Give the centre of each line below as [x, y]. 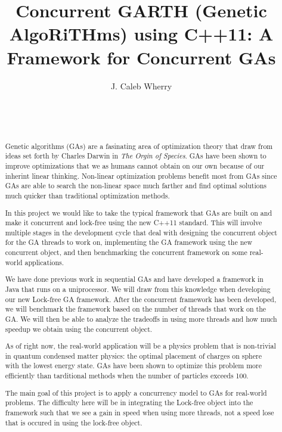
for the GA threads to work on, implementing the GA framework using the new [129, 242]
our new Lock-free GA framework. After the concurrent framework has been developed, [141, 299]
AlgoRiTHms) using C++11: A [141, 34]
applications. [44, 262]
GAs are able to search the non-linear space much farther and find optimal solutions [136, 186]
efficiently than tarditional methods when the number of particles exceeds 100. [127, 376]
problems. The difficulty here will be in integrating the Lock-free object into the [129, 403]
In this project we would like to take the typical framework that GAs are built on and [139, 212]
